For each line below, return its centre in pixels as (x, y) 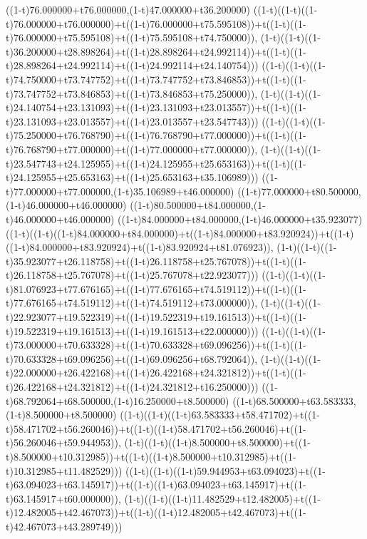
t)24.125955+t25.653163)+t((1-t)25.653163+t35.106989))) (132, 177)
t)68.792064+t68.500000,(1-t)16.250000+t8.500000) (118, 400)
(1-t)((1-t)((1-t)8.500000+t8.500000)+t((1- (217, 442)
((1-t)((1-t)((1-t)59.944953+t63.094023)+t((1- (226, 470)
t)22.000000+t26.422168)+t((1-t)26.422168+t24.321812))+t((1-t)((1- (156, 373)
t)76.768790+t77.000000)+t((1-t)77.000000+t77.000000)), (132, 149)
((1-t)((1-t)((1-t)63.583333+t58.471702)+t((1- (220, 415)
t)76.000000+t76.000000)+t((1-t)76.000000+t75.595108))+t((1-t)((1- (156, 23)
